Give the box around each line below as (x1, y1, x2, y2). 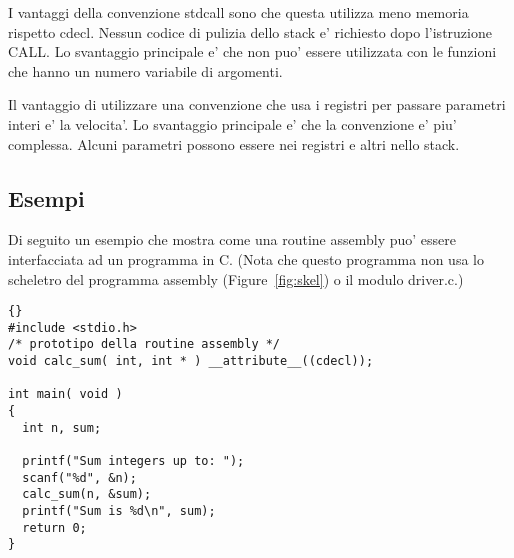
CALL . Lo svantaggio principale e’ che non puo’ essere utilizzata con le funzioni (8, 41, 497, 62)
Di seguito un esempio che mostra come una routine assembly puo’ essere (8, 229, 456, 250)
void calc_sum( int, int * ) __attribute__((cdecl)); (8, 354, 374, 369)
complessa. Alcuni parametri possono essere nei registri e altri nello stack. (8, 133, 460, 154)
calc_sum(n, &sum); (22, 487, 152, 502)
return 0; (22, 520, 87, 535)
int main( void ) (8, 387, 123, 402)
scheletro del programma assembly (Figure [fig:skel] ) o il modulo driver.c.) (8, 268, 464, 289)
